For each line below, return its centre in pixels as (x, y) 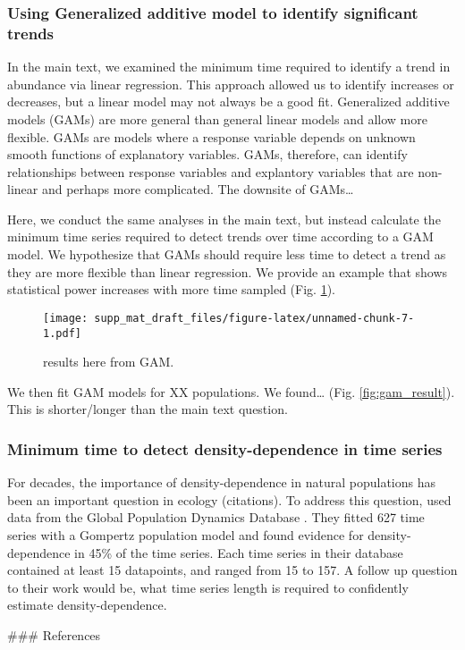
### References (54, 634)
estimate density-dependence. (87, 605)
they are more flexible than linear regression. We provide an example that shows (228, 271)
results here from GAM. (109, 362)
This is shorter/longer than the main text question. (148, 409)
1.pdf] (62, 333)
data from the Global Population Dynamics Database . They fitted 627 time (216, 517)
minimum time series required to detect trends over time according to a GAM (220, 236)
